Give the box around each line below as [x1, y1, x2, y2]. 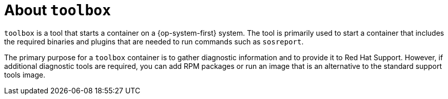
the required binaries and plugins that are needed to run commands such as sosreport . [4, 37, 304, 46]
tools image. [4, 70, 46, 79]
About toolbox [4, 2, 111, 19]
